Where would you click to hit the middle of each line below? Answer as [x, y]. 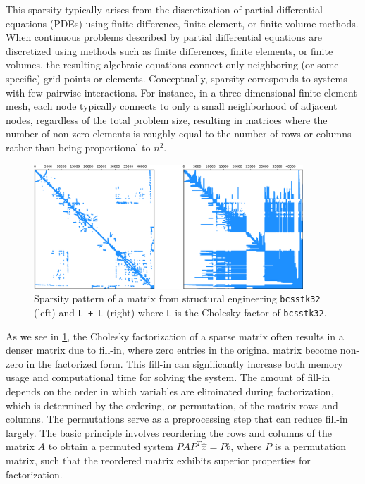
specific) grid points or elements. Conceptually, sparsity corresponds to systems [177, 78]
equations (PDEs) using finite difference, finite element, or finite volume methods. [182, 23]
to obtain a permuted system [111, 446]
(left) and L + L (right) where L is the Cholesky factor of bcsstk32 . [180, 312]
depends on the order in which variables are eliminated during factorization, [170, 391]
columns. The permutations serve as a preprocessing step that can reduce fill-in [177, 419]
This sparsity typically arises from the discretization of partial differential [164, 9]
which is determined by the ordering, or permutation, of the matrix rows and [172, 405]
